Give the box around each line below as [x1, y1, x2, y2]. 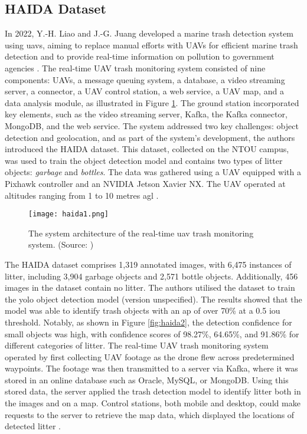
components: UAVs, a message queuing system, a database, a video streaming [5, 73, 285, 86]
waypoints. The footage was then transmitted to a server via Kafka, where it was [5, 362, 298, 374]
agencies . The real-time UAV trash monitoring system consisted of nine [5, 61, 266, 74]
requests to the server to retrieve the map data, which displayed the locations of [5, 408, 295, 420]
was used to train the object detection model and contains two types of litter [5, 154, 283, 166]
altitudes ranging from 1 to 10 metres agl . [5, 189, 159, 201]
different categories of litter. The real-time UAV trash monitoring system [5, 339, 269, 351]
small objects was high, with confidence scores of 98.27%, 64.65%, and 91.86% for [5, 327, 299, 340]
